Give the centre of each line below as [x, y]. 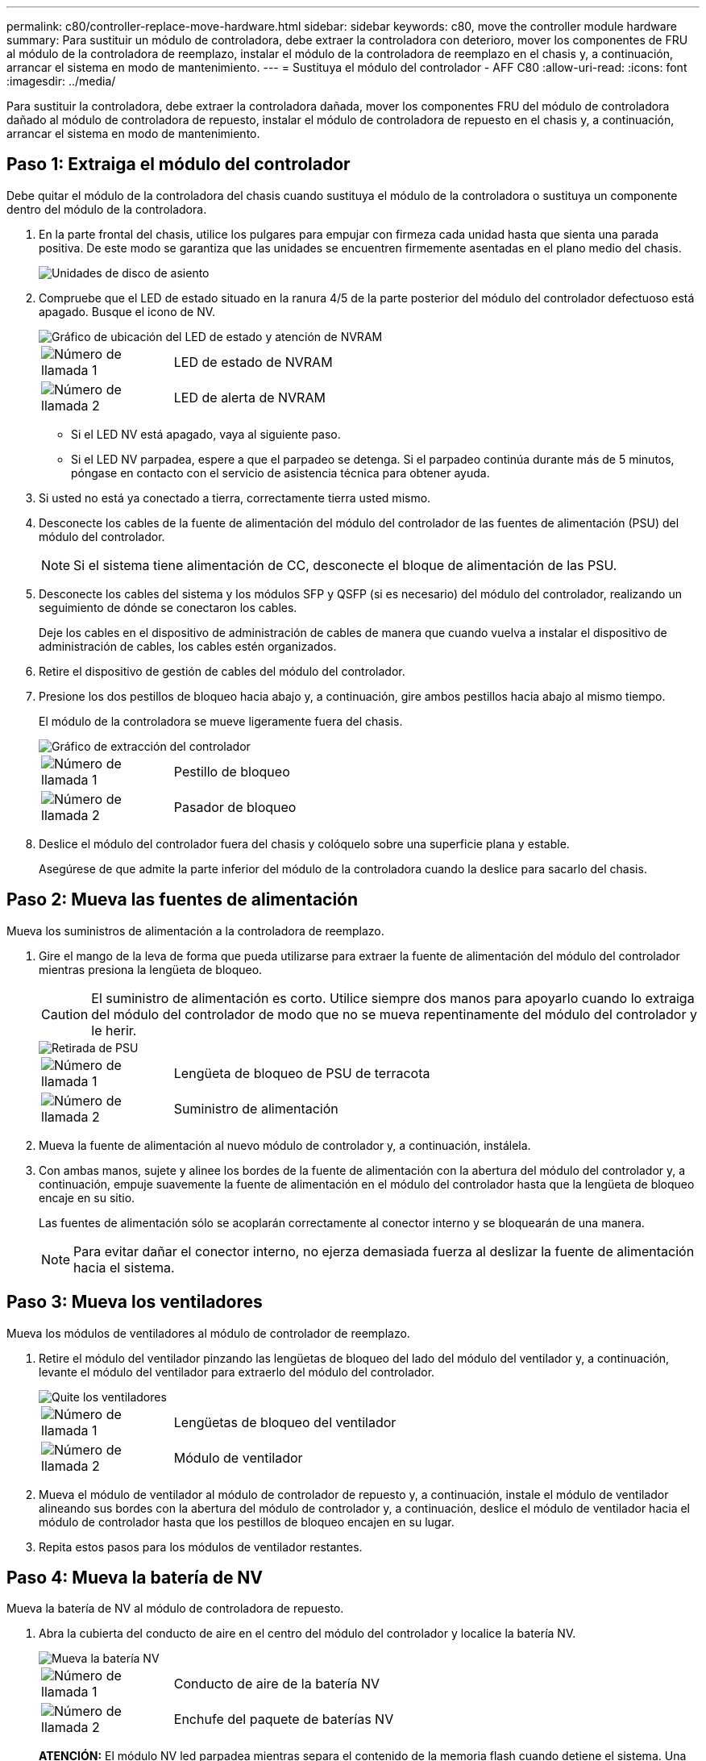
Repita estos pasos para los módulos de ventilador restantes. [201, 1547]
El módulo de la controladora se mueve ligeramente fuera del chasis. [221, 721]
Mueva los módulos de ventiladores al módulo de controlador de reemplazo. [208, 1333]
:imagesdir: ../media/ [61, 81]
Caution [65, 1014]
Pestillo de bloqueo [232, 771]
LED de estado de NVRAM [253, 362]
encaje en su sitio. [87, 1197]
